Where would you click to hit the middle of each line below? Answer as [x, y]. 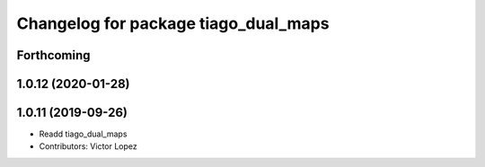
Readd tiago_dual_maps [83, 134]
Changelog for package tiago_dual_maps [173, 23]
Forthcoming [53, 55]
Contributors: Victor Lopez [88, 146]
